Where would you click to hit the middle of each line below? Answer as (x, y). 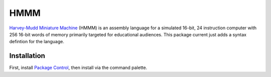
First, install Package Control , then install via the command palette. (78, 68)
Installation (27, 56)
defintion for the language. (37, 42)
